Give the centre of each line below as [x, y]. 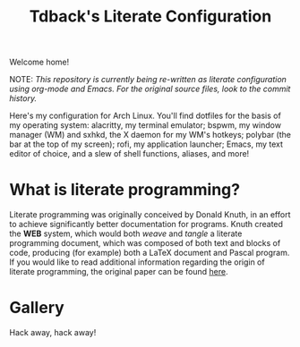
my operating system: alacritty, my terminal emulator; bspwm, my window [146, 125]
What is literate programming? [124, 190]
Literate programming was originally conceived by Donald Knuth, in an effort [150, 215]
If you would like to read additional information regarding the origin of [137, 262]
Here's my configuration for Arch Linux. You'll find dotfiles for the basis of [146, 116]
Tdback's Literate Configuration [150, 17]
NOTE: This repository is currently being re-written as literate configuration [148, 80]
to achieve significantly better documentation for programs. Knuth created [146, 224]
